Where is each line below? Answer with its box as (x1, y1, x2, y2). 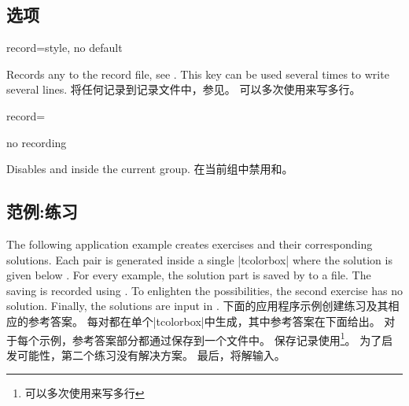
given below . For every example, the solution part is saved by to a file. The (6, 267, 371, 283)
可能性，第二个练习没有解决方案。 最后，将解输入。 (17, 346, 286, 363)
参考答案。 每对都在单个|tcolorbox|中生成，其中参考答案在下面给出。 (28, 312, 381, 329)
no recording (6, 134, 67, 150)
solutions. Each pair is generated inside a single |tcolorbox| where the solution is (6, 251, 392, 268)
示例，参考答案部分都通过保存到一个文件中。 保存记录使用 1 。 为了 (39, 329, 382, 348)
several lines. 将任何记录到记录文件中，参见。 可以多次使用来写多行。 (6, 81, 361, 98)
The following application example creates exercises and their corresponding (6, 235, 373, 252)
